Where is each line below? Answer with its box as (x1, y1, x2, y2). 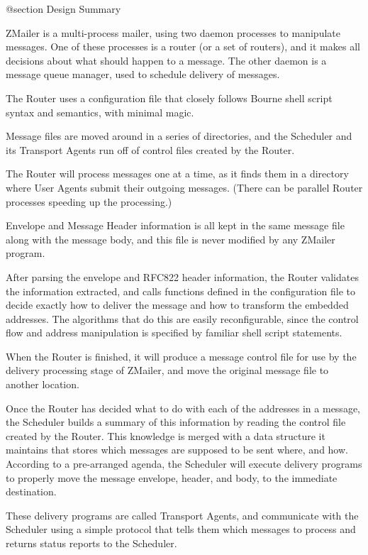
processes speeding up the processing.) (6, 194, 172, 209)
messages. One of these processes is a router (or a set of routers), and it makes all (6, 39, 360, 54)
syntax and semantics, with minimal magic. (6, 104, 194, 119)
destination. (6, 484, 57, 499)
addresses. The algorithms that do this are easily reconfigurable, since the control (6, 311, 359, 326)
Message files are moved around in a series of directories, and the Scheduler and (6, 128, 352, 143)
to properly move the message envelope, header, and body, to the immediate (6, 470, 338, 485)
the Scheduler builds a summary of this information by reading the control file (6, 414, 346, 429)
